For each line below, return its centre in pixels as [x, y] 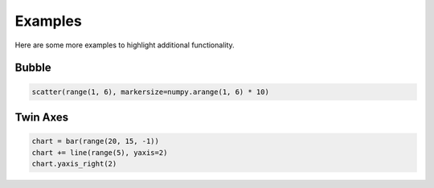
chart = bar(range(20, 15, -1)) [96, 141]
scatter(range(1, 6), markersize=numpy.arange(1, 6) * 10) [150, 92]
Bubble [33, 68]
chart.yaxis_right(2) [74, 163]
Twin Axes [42, 117]
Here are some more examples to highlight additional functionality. [125, 45]
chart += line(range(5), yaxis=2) [100, 152]
